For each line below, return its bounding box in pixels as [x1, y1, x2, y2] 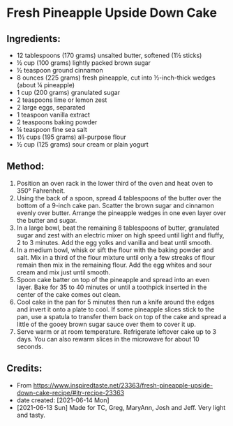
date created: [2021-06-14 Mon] [16, 396, 110, 404]
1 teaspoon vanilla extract [16, 110, 90, 119]
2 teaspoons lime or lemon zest [16, 96, 107, 104]
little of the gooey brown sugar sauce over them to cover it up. [16, 320, 197, 328]
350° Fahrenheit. [16, 186, 66, 195]
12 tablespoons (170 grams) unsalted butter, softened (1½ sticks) [16, 51, 202, 59]
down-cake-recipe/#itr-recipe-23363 [16, 388, 125, 397]
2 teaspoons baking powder [16, 118, 98, 126]
